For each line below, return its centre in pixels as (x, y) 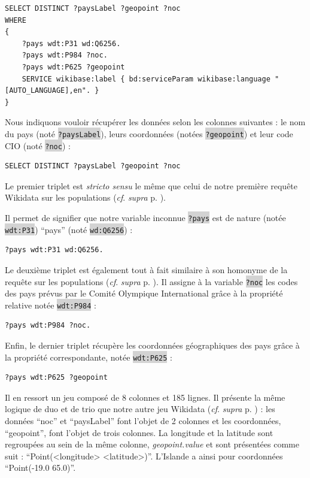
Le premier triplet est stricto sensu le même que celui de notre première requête (151, 185)
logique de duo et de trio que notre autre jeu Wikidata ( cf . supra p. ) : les (140, 409)
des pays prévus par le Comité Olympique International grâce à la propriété (144, 293)
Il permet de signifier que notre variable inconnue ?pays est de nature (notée (145, 218)
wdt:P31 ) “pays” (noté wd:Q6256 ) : (69, 229)
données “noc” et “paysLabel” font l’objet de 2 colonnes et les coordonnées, (143, 421)
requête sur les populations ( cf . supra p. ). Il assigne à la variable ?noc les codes (151, 281)
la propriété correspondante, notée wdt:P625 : (89, 357)
